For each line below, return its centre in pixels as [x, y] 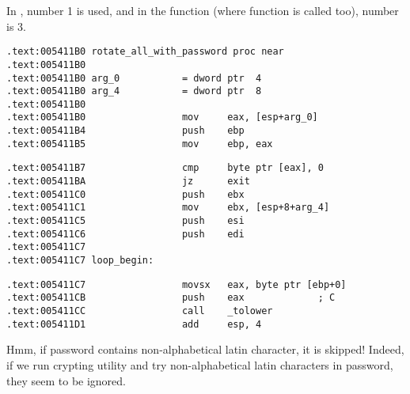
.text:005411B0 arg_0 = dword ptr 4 [134, 78]
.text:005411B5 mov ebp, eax [140, 144]
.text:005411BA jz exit [128, 182]
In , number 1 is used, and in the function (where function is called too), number [203, 10]
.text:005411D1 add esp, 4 [134, 324]
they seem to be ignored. [66, 380]
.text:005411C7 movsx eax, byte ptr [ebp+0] [177, 284]
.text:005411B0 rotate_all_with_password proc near [145, 52]
